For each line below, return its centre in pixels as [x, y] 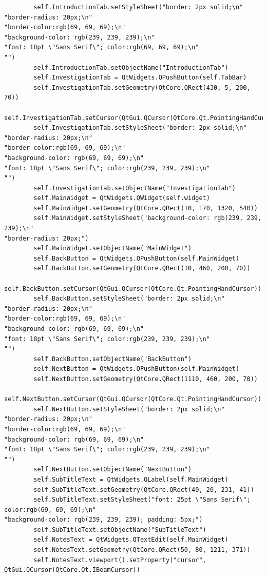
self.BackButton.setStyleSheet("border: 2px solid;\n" [129, 299]
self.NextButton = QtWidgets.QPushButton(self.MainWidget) [137, 369]
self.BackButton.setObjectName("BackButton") [113, 359]
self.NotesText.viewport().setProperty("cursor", [120, 560]
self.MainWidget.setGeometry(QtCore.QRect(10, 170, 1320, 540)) [146, 208]
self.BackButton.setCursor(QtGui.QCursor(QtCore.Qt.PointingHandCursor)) [133, 288]
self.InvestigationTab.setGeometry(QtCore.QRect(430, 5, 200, [142, 87]
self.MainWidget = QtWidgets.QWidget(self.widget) [122, 198]
